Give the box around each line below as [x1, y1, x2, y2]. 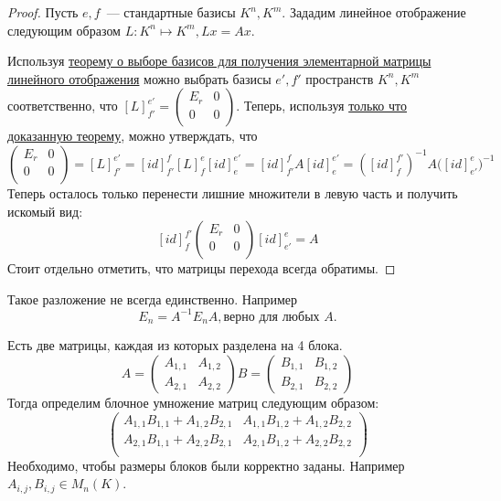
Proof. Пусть [7, 3, 79, 21]
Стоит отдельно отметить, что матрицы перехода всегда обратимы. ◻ [7, 259, 396, 278]
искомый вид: [7, 201, 83, 220]
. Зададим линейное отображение [282, 3, 466, 21]
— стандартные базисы [106, 3, 236, 21]
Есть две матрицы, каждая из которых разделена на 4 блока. [7, 336, 343, 355]
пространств [305, 69, 374, 88]
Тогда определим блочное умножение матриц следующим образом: [7, 392, 379, 411]
